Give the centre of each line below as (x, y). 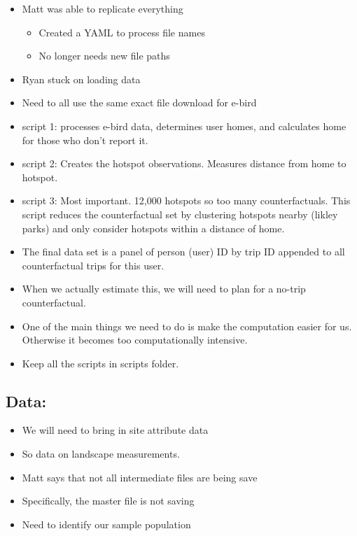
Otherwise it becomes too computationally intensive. (135, 340)
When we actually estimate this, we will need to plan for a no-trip (164, 289)
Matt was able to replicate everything (103, 8)
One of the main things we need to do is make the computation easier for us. (187, 326)
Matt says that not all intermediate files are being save (140, 477)
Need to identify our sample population (106, 524)
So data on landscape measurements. (101, 454)
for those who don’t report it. (85, 140)
